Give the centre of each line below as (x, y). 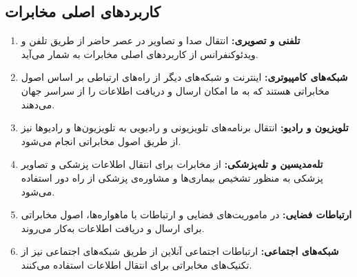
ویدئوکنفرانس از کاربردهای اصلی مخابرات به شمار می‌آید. (140, 54)
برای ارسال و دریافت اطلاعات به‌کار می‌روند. (113, 228)
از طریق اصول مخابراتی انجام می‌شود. (101, 141)
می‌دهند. (38, 104)
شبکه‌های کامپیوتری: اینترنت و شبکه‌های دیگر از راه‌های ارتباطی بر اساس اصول (184, 77)
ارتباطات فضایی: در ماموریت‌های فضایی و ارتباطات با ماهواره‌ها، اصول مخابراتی (186, 214)
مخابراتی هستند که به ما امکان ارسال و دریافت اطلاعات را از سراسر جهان (175, 90)
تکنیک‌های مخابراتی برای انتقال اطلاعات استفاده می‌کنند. (136, 264)
